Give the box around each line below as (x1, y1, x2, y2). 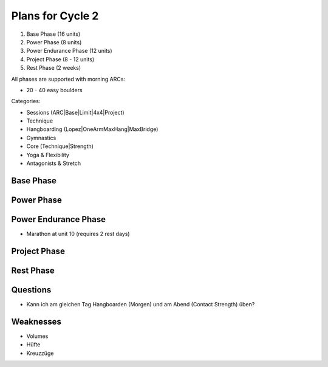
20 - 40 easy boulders (26, 86, 83, 93)
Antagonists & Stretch (26, 160, 81, 167)
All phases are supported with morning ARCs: (11, 75, 126, 82)
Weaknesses (11, 316, 62, 327)
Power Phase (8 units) (26, 38, 82, 45)
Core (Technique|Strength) (26, 143, 94, 150)
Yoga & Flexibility (26, 151, 70, 158)
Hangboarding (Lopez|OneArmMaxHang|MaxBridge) (26, 126, 159, 133)
